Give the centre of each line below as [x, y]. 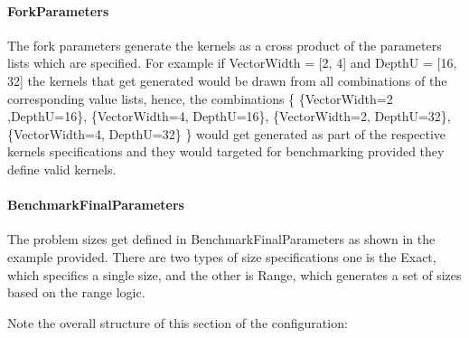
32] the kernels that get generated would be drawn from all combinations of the [227, 80]
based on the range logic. [76, 292]
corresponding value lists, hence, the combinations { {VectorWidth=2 [200, 98]
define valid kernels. [62, 169]
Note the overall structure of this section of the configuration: [178, 322]
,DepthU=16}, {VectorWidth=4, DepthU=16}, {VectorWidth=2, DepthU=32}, [229, 116]
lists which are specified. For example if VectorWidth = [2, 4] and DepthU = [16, [232, 63]
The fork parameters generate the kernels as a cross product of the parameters [225, 45]
